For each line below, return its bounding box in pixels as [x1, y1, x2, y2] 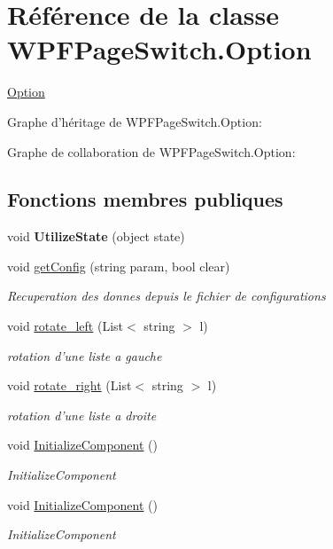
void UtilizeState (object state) [7, 227, 185, 246]
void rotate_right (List [7, 376, 132, 395]
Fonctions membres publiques [7, 185, 283, 213]
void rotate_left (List [7, 317, 123, 335]
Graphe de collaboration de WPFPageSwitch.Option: [7, 142, 296, 161]
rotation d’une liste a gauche [7, 346, 162, 365]
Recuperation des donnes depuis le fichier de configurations [7, 286, 326, 305]
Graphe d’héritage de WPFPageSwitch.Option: [7, 112, 262, 130]
